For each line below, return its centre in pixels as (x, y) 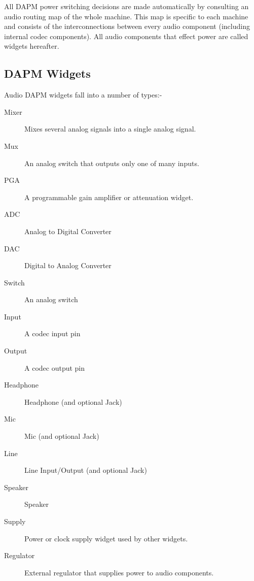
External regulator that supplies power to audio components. (119, 572)
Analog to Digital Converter (68, 231)
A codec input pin (52, 333)
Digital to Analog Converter (68, 265)
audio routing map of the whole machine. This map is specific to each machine (126, 16)
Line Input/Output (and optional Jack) (86, 470)
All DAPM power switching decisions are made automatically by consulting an (126, 6)
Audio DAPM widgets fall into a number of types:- (83, 95)
